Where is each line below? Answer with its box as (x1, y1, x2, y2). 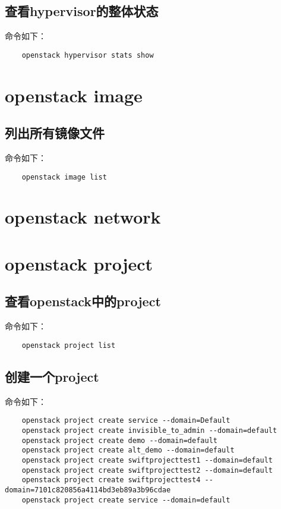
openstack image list (21, 172, 107, 181)
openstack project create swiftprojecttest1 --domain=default (21, 455, 273, 464)
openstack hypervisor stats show (21, 51, 154, 59)
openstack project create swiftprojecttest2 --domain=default (21, 466, 273, 475)
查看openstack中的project (5, 292, 161, 310)
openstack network (5, 205, 161, 229)
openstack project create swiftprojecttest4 (21, 476, 201, 485)
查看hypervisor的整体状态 (5, 2, 159, 20)
